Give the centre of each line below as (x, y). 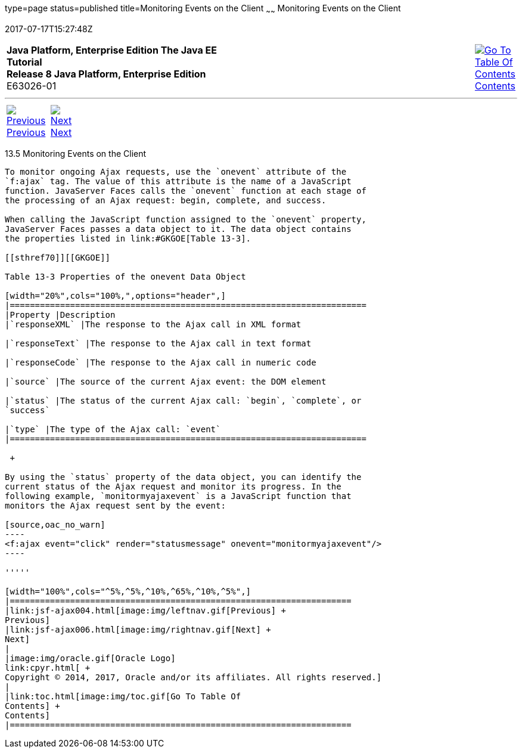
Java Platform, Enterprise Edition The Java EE (112, 50)
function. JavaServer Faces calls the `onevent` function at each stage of (186, 190)
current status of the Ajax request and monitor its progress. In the (173, 486)
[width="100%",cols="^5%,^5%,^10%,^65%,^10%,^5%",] (128, 591)
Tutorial (24, 62)
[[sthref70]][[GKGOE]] (58, 257)
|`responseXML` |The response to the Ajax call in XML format (153, 324)
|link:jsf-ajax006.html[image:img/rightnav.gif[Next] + (138, 629)
